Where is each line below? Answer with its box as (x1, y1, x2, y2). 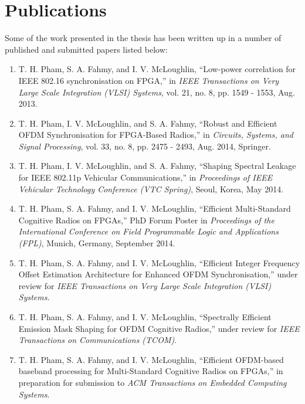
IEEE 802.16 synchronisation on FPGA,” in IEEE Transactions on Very (18, 74, 279, 86)
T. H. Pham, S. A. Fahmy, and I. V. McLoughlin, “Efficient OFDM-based (18, 353, 284, 365)
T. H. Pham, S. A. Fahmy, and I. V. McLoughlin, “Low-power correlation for (18, 63, 296, 75)
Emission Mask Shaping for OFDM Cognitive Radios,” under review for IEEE (18, 322, 300, 334)
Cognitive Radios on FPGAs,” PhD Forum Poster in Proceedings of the (18, 213, 274, 226)
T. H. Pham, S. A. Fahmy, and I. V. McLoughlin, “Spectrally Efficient (18, 311, 272, 322)
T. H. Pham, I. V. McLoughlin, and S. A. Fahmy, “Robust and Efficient (18, 117, 277, 129)
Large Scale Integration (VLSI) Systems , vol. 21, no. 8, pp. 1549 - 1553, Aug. (18, 86, 295, 98)
